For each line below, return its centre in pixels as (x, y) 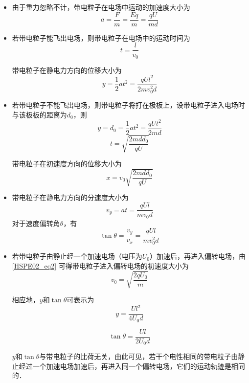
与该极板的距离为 (39, 114)
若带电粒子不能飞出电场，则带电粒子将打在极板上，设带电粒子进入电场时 (128, 105)
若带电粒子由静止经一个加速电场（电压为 (77, 256)
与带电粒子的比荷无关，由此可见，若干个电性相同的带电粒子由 (139, 356)
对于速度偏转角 (36, 223)
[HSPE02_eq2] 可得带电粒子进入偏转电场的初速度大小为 (100, 265)
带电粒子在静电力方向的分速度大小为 (70, 197)
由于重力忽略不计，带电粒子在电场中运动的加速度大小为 (101, 7)
